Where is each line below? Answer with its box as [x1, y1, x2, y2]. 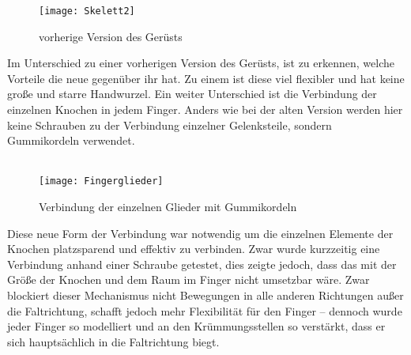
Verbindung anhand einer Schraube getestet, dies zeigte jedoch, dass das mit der [7, 255, 397, 272]
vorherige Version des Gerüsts [39, 28, 183, 44]
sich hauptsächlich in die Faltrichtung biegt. [7, 333, 220, 349]
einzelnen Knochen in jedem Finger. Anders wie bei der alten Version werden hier [7, 101, 403, 118]
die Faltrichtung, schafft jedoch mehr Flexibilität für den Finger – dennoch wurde [7, 302, 402, 319]
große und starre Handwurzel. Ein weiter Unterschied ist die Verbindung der [7, 85, 377, 102]
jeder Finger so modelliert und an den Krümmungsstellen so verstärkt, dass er [7, 318, 386, 334]
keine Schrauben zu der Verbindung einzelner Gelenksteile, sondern [7, 116, 332, 133]
